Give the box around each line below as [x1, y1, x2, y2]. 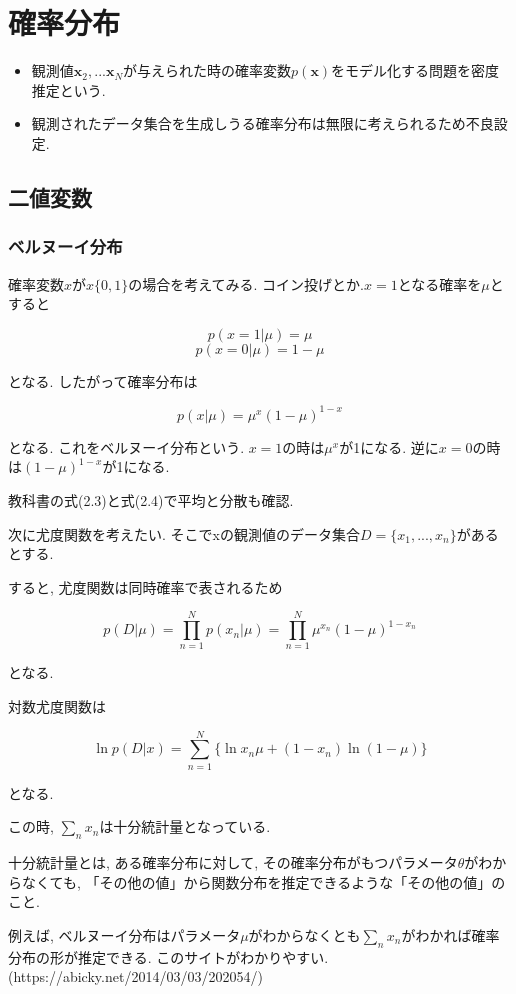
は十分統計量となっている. [99, 816, 271, 837]
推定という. [31, 79, 106, 100]
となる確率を [397, 273, 482, 294]
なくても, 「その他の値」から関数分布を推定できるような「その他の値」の [21, 871, 506, 892]
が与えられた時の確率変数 [123, 60, 292, 81]
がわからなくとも [248, 924, 361, 945]
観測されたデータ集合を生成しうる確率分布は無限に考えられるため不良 [31, 113, 494, 134]
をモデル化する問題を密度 [331, 60, 500, 81]
